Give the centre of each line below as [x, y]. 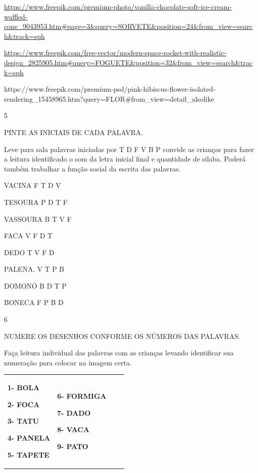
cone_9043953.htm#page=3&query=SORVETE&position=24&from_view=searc [129, 26]
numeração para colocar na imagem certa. [68, 362]
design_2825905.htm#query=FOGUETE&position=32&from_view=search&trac [128, 62]
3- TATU [23, 421]
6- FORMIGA [82, 395]
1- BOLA [24, 388]
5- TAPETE [29, 454]
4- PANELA [29, 437]
